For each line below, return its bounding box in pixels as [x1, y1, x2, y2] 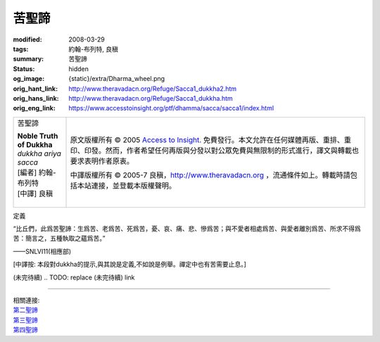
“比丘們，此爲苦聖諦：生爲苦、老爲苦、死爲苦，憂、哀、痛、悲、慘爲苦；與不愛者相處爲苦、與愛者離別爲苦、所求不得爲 [13, 224, 362, 233]
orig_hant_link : [13, 84, 58, 93]
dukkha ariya [17, 148, 61, 158]
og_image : [13, 75, 45, 83]
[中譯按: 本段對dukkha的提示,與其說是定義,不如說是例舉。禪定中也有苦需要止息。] [13, 260, 246, 269]
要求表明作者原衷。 [70, 156, 134, 165]
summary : [13, 55, 44, 63]
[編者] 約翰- [17, 167, 56, 177]
